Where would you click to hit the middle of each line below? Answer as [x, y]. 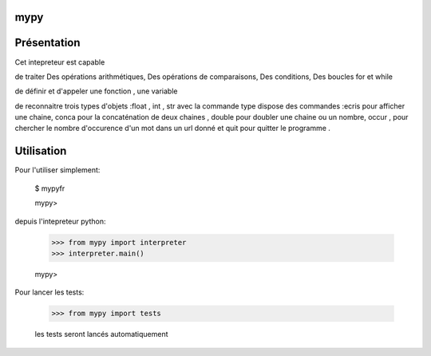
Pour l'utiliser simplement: [57, 170]
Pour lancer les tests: [49, 292]
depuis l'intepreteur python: [60, 221]
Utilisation [41, 151]
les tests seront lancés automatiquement [101, 334]
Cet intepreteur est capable [60, 62]
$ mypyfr [50, 188]
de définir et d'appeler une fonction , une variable [96, 91]
